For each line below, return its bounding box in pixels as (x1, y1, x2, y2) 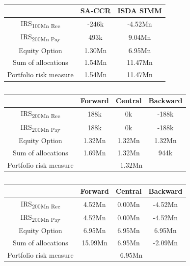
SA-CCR (80, 5, 111, 15)
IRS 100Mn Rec (21, 18, 60, 30)
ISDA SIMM (117, 5, 162, 15)
